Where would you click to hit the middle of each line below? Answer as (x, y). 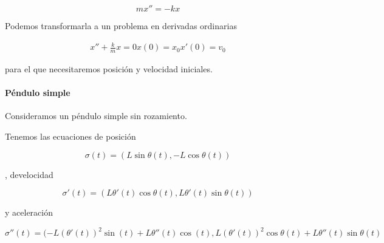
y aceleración (29, 212)
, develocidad (29, 174)
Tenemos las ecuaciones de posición (70, 136)
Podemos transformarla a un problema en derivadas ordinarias (121, 26)
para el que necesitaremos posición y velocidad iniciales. (109, 68)
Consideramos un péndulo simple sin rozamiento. (96, 116)
